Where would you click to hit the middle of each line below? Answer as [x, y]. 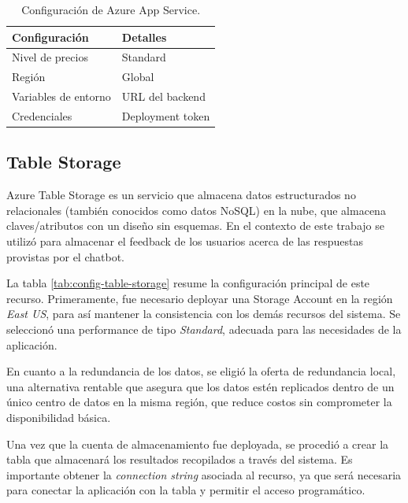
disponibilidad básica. [59, 417]
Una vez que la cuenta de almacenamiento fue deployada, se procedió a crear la [198, 444]
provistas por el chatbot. [65, 256]
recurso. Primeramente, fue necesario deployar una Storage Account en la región [200, 298]
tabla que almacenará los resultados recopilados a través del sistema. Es [180, 459]
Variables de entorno [61, 96]
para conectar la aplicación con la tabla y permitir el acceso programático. [186, 490]
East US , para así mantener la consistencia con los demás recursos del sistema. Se [204, 314]
